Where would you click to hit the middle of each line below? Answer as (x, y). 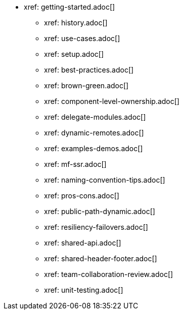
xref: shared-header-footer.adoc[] (101, 258)
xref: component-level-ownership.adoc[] (112, 101)
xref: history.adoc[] (76, 23)
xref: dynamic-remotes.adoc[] (94, 133)
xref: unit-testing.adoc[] (84, 290)
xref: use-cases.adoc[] (82, 38)
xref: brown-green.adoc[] (86, 85)
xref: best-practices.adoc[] (89, 70)
